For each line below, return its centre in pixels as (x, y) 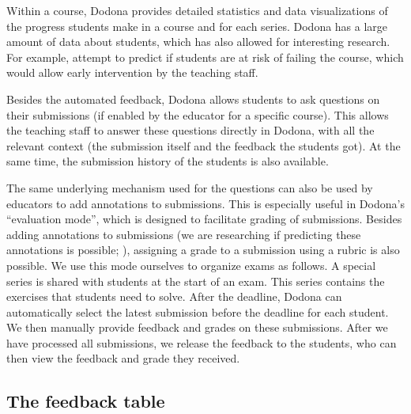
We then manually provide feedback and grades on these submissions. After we (197, 327)
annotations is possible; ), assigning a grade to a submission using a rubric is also (203, 250)
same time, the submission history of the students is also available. (168, 161)
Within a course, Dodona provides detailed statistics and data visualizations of (197, 10)
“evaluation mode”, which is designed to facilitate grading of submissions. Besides (204, 219)
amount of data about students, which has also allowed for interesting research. (198, 42)
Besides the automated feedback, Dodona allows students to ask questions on (193, 99)
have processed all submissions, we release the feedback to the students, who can (202, 342)
